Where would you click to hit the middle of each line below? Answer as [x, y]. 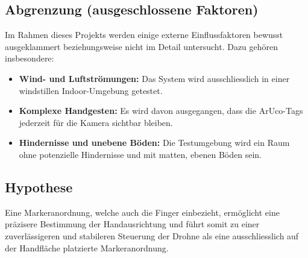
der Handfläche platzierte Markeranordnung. [87, 247]
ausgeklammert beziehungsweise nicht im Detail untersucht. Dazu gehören [142, 46]
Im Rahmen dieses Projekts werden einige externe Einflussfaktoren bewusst [144, 35]
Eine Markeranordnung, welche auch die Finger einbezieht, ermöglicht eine [142, 212]
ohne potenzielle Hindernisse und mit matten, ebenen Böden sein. [140, 154]
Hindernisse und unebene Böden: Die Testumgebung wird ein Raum [154, 143]
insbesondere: [30, 58]
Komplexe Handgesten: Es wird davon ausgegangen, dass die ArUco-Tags [161, 111]
